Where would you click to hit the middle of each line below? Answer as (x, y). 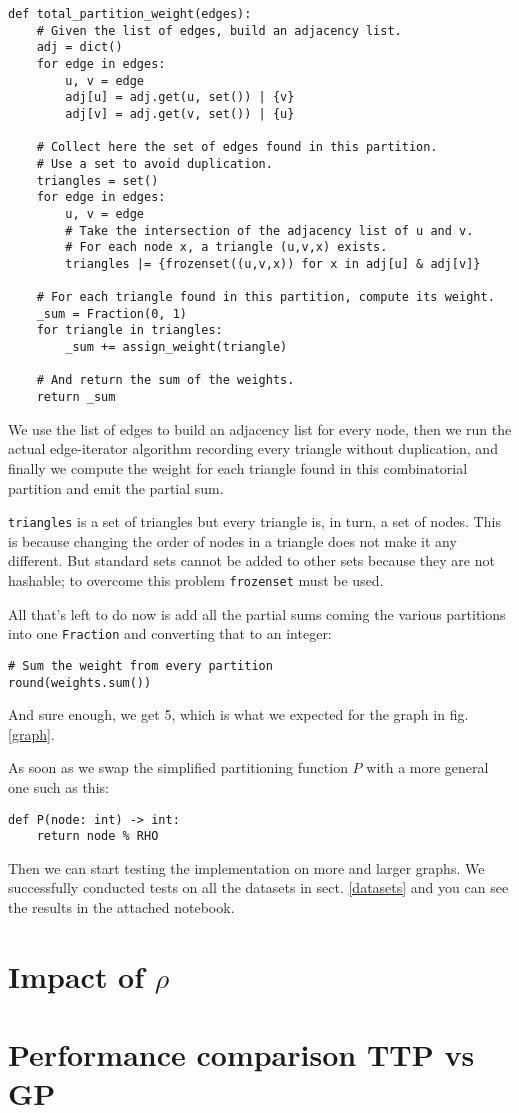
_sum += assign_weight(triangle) (176, 347)
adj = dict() (79, 47)
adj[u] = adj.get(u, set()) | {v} (180, 97)
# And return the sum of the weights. (165, 380)
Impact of (76, 975)
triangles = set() (97, 180)
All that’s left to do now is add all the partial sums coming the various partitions (257, 613)
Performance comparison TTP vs (241, 1054)
